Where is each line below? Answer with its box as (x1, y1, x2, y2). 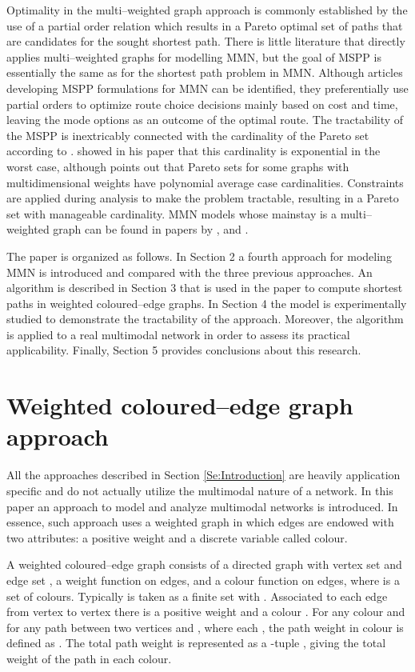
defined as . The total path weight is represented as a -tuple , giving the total (6, 634, 386, 651)
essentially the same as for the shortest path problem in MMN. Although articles (6, 64, 403, 81)
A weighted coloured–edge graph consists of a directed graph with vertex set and (6, 556, 402, 573)
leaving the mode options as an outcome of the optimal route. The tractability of (6, 111, 404, 128)
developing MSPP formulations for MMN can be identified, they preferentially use (6, 79, 409, 96)
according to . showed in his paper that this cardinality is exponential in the (6, 142, 381, 159)
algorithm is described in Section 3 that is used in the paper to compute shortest (6, 279, 403, 296)
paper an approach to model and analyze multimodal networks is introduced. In (6, 498, 398, 514)
